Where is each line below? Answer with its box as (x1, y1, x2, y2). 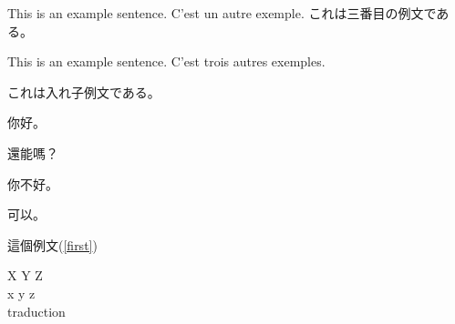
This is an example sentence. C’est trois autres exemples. (7, 52, 326, 71)
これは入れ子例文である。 (7, 82, 160, 101)
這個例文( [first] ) (7, 235, 98, 254)
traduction (7, 301, 66, 320)
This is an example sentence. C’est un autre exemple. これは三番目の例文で (7, 4, 437, 22)
